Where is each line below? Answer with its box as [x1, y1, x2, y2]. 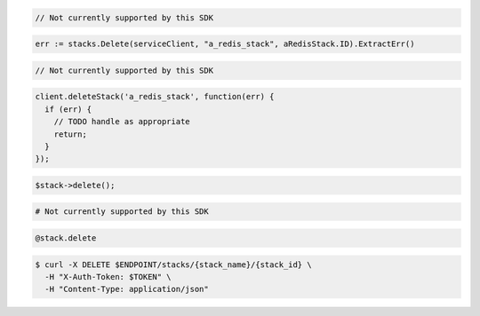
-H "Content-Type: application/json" [44, 284, 209, 295]
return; [53, 129, 88, 139]
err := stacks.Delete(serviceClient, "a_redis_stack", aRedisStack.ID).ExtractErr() [35, 39, 415, 49]
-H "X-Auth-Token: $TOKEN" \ [44, 272, 172, 281]
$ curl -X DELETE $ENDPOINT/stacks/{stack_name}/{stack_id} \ [35, 259, 312, 270]
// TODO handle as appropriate [53, 116, 190, 127]
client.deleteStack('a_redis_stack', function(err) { [35, 91, 275, 102]
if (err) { [44, 104, 92, 115]
